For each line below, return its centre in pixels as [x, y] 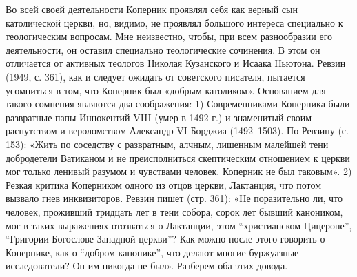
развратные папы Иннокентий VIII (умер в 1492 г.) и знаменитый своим [159, 117]
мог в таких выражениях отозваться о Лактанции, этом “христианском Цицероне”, [179, 225]
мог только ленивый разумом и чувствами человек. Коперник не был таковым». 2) [179, 171]
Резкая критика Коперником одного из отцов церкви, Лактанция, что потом [164, 184]
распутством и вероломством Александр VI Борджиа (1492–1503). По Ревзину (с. [177, 131]
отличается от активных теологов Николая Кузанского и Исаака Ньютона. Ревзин [176, 63]
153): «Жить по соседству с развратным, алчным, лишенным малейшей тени [167, 144]
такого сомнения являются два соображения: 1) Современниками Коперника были [178, 104]
